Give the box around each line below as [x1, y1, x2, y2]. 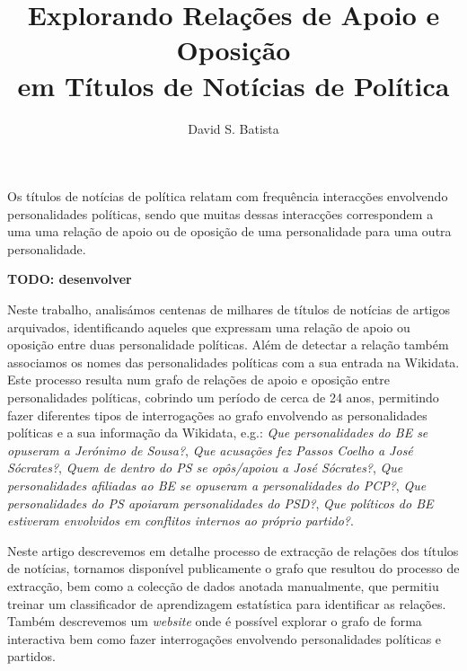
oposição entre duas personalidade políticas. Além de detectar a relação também [7, 335, 449, 354]
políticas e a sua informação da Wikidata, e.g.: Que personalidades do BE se [7, 423, 428, 442]
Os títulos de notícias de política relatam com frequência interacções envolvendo [7, 187, 448, 206]
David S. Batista [188, 119, 279, 137]
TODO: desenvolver [7, 269, 132, 288]
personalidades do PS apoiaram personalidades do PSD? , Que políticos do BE [7, 493, 434, 512]
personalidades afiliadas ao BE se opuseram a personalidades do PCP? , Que [7, 476, 427, 494]
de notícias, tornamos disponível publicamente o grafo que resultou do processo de [7, 559, 460, 578]
